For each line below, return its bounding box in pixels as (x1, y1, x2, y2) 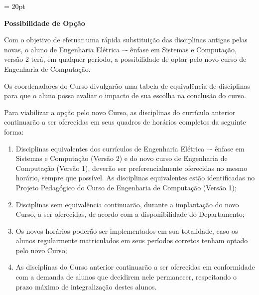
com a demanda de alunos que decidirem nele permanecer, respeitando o (15, 272, 237, 282)
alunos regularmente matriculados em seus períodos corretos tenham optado (15, 235, 248, 246)
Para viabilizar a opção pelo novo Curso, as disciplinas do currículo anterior (4, 107, 236, 117)
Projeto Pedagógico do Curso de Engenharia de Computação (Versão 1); (15, 182, 237, 192)
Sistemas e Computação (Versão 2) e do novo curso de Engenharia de (15, 153, 228, 163)
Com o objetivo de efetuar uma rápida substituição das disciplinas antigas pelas (4, 34, 248, 45)
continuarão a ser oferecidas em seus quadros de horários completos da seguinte (4, 117, 246, 127)
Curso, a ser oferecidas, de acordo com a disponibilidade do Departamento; (15, 209, 245, 219)
